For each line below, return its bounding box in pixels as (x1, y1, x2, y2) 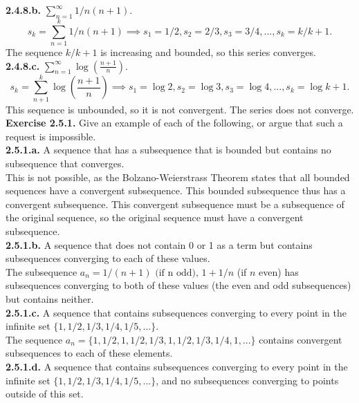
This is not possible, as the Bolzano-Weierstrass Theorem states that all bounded (6, 169, 350, 184)
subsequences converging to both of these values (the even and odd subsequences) (6, 278, 351, 292)
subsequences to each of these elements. (6, 346, 173, 360)
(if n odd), (155, 268, 199, 278)
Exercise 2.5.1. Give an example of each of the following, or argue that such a (6, 115, 343, 130)
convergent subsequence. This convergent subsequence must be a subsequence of (6, 196, 344, 211)
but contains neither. (6, 291, 94, 306)
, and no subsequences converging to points (156, 373, 339, 387)
